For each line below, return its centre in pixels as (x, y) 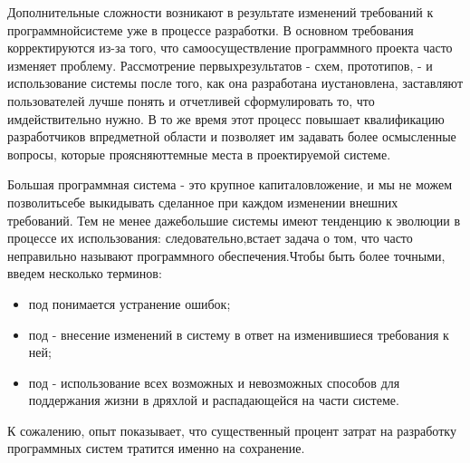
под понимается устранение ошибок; (129, 303)
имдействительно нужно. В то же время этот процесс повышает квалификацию (226, 118)
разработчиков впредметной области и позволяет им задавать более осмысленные (232, 136)
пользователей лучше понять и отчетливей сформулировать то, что (191, 100)
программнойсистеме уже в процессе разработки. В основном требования (211, 29)
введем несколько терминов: (85, 273)
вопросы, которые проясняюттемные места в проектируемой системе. (199, 154)
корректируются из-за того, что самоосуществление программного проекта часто (230, 48)
